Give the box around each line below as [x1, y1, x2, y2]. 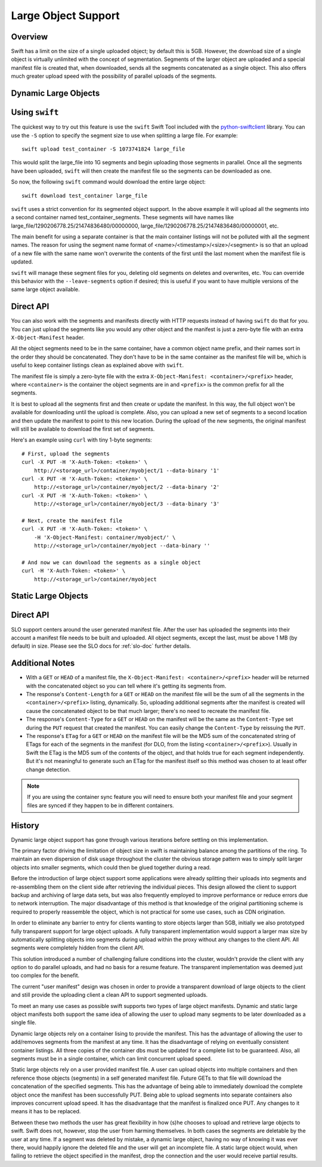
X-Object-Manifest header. [11, 334, 85, 341]
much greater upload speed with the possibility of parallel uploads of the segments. [11, 72, 217, 80]
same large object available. [11, 286, 80, 293]
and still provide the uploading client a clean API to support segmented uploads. [11, 991, 208, 998]
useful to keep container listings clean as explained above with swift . [11, 362, 184, 369]
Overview [11, 32, 48, 42]
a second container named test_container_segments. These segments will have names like [11, 214, 234, 221]
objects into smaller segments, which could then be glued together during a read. [11, 863, 211, 871]
